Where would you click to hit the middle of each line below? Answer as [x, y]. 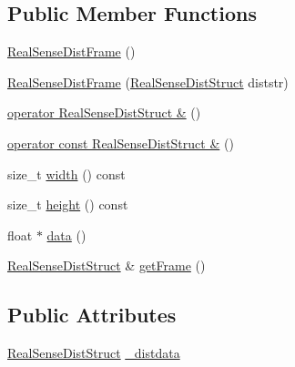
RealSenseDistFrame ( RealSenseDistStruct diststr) [148, 82]
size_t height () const [68, 204]
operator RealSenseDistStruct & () [104, 112]
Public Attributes [92, 315]
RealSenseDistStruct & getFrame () [107, 265]
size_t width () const [66, 173]
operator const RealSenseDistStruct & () [121, 143]
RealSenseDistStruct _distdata [94, 353]
